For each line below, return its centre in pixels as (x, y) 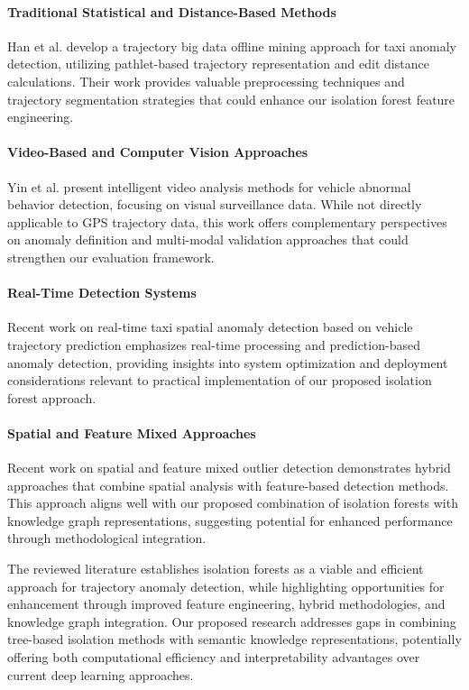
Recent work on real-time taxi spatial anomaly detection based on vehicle (210, 327)
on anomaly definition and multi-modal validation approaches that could (208, 239)
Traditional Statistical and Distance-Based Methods (172, 11)
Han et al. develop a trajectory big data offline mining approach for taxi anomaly (232, 46)
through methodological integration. (107, 538)
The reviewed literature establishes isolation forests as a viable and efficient (216, 569)
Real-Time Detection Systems (102, 293)
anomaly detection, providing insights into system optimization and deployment (228, 362)
